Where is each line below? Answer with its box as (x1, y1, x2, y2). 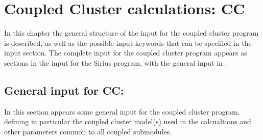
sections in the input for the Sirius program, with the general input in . (4, 57, 227, 68)
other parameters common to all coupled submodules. (4, 126, 172, 136)
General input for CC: (4, 82, 124, 98)
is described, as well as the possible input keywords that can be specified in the (4, 37, 252, 48)
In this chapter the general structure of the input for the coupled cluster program (4, 27, 259, 38)
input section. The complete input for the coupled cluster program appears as (4, 47, 247, 58)
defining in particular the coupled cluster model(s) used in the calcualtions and (4, 116, 251, 127)
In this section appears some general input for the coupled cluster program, (4, 106, 240, 117)
